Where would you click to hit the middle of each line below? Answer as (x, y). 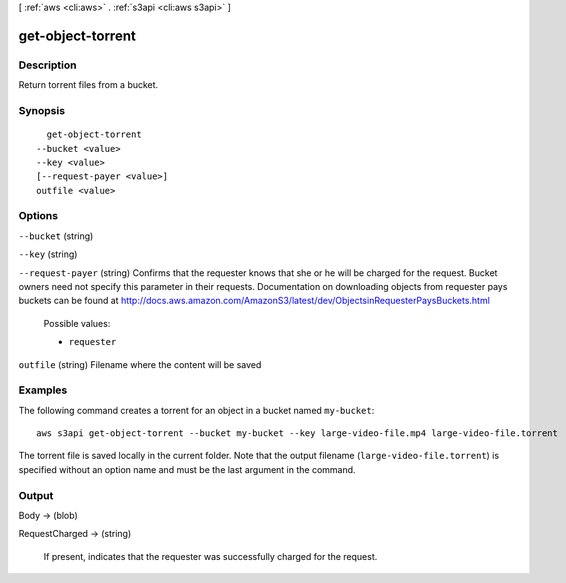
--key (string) (48, 254)
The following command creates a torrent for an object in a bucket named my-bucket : (196, 410)
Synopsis (41, 110)
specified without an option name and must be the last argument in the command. (187, 469)
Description (47, 65)
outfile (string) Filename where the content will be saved (140, 364)
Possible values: (77, 323)
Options (38, 216)
